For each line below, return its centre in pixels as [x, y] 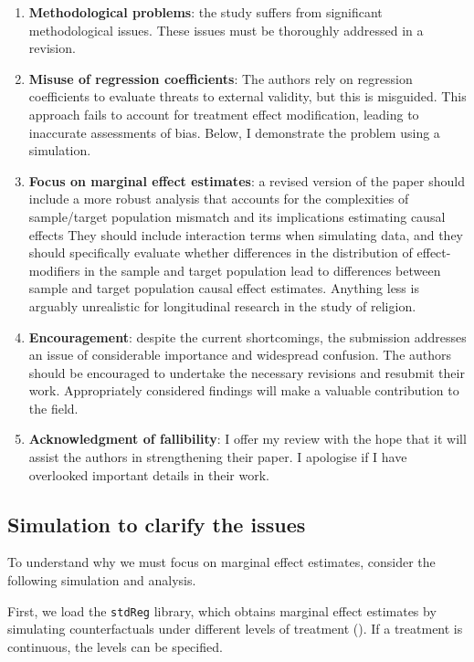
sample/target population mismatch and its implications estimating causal [237, 216]
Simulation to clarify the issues [157, 524]
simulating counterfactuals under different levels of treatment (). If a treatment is [235, 629]
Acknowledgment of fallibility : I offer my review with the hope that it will [248, 439]
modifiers [54, 270]
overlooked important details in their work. [149, 474]
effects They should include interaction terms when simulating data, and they [246, 234]
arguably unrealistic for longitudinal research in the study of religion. [222, 305]
